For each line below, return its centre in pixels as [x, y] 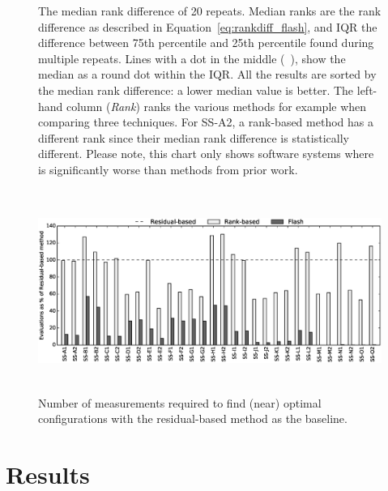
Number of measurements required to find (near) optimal [180, 402]
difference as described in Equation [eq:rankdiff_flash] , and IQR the [208, 26]
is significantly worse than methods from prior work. [168, 169]
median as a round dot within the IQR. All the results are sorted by [207, 74]
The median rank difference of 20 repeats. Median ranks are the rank [210, 11]
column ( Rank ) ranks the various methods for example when [217, 106]
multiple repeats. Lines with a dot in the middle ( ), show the [192, 58]
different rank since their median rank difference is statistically [194, 137]
